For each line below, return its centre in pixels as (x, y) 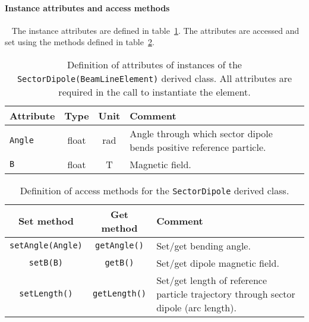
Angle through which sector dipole (201, 133)
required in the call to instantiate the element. (154, 91)
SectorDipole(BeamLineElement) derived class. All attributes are (154, 78)
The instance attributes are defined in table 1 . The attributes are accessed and (155, 30)
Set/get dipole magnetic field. (218, 263)
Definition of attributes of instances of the (154, 64)
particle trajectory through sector (226, 293)
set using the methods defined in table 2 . (80, 42)
